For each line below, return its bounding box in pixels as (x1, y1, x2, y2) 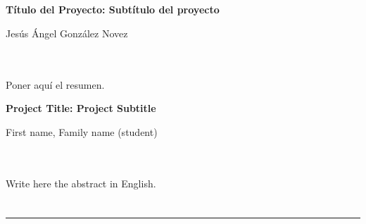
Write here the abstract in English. (6, 175, 156, 190)
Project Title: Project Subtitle (6, 101, 156, 116)
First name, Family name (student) (6, 124, 158, 139)
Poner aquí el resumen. (6, 77, 105, 92)
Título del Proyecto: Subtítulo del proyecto (6, 2, 220, 17)
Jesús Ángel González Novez (6, 25, 128, 40)
